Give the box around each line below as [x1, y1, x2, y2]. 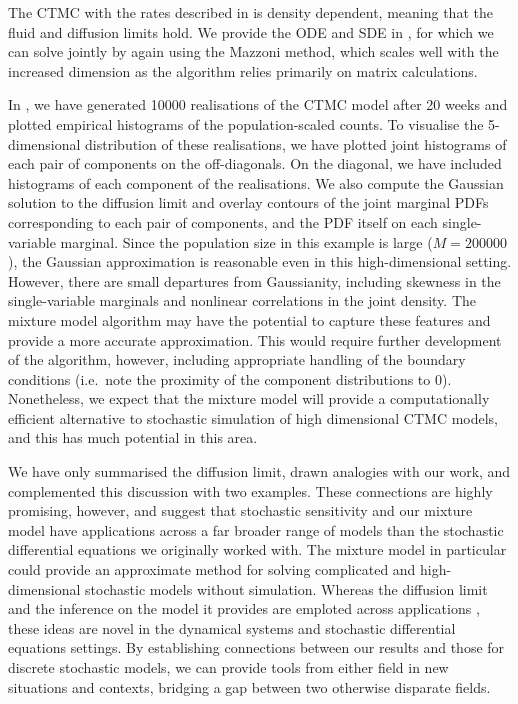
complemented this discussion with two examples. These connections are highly [8, 480, 493, 501]
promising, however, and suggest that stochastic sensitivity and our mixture [8, 500, 473, 521]
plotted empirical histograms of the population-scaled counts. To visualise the [8, 113, 484, 134]
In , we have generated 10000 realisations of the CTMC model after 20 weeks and [8, 94, 508, 115]
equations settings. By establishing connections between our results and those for [8, 637, 505, 658]
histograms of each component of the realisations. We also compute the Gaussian [8, 172, 504, 193]
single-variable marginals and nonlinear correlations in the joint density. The [8, 290, 476, 311]
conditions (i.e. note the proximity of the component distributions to [8, 368, 431, 389]
